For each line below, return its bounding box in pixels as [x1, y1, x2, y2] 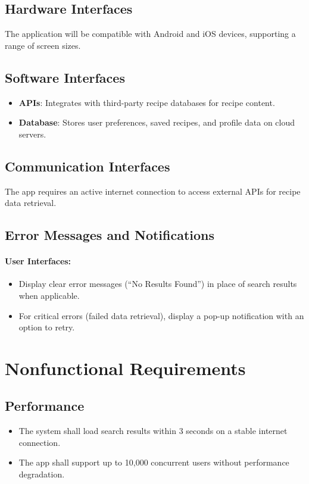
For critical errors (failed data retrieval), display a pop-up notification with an [18, 309, 304, 321]
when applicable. [18, 289, 80, 301]
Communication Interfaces [5, 157, 170, 175]
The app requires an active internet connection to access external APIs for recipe [5, 185, 301, 197]
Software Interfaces [5, 68, 125, 86]
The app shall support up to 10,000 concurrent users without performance [18, 456, 289, 469]
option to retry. [18, 321, 75, 333]
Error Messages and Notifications [5, 226, 215, 244]
